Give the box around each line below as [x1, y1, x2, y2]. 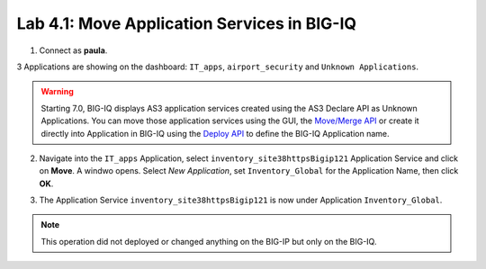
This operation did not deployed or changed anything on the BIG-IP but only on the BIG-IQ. [40, 236, 377, 247]
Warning [40, 86, 74, 97]
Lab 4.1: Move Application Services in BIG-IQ [16, 13, 357, 33]
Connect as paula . [39, 45, 108, 56]
